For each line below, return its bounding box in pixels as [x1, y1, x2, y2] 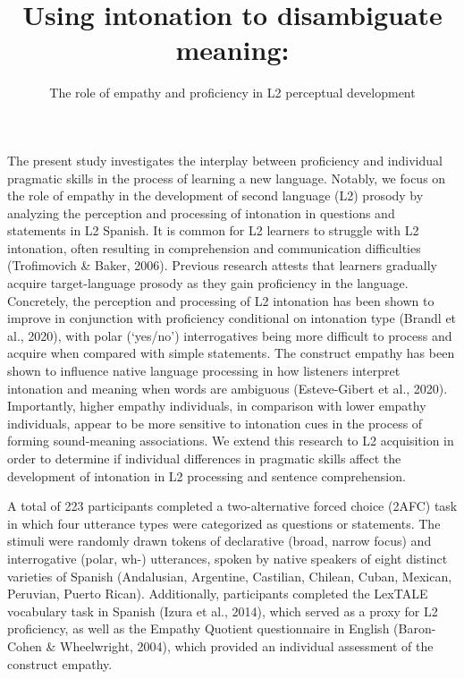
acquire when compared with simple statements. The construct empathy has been [7, 344, 455, 362]
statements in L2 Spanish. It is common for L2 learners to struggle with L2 [7, 221, 419, 240]
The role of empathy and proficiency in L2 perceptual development [49, 83, 416, 102]
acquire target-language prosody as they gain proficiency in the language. [7, 274, 409, 293]
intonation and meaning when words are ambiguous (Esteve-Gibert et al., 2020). [7, 378, 448, 397]
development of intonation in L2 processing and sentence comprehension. [7, 466, 406, 485]
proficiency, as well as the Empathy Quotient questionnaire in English [7, 619, 390, 638]
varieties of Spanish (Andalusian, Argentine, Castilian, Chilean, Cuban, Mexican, [7, 566, 452, 585]
